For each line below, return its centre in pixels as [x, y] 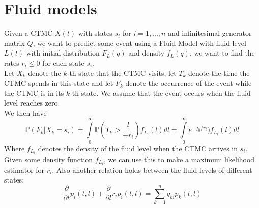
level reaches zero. [32, 103]
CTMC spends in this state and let [59, 83]
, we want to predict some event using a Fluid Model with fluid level [139, 43]
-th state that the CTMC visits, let [122, 73]
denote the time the [219, 73]
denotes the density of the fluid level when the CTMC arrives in [138, 148]
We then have [25, 112]
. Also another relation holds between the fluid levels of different [152, 170]
